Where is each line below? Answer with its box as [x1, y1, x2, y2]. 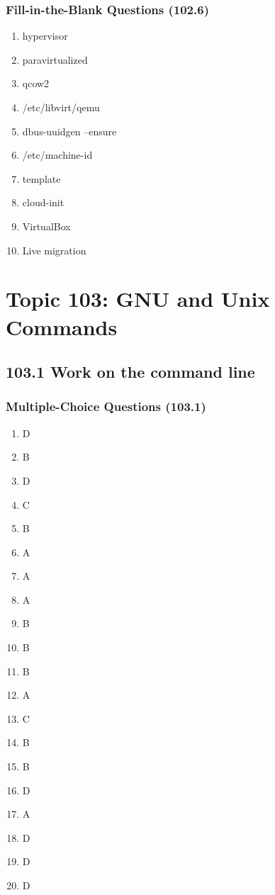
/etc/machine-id [22, 147, 93, 162]
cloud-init [22, 195, 64, 210]
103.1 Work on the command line [6, 361, 255, 383]
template [22, 171, 61, 186]
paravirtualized [22, 52, 88, 67]
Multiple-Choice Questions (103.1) [6, 398, 206, 415]
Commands [6, 312, 118, 341]
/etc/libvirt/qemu [22, 100, 100, 114]
